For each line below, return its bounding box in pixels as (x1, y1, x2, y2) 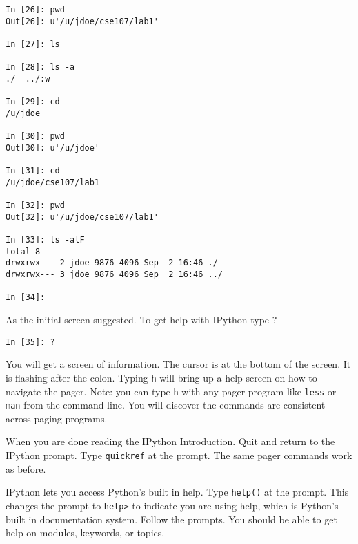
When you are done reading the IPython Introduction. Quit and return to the (6, 434, 335, 449)
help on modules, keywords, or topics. (6, 525, 165, 540)
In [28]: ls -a (6, 62, 75, 73)
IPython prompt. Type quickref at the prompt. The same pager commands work (6, 448, 352, 462)
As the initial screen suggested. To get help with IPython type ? (6, 312, 277, 327)
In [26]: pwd (6, 5, 65, 15)
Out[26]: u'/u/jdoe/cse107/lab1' (6, 16, 159, 26)
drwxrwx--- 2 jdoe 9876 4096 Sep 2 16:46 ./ (6, 258, 218, 268)
